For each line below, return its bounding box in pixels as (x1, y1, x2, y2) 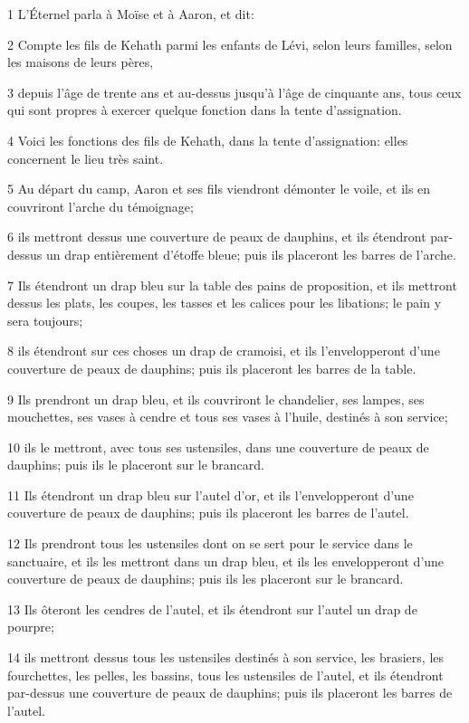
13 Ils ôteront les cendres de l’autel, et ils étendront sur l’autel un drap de (7, 599, 417, 618)
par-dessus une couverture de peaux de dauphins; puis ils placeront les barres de (7, 683, 453, 702)
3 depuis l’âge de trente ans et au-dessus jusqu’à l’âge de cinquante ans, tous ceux (7, 82, 462, 101)
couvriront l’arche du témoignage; (7, 196, 194, 215)
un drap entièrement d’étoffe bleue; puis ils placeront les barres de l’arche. (45, 244, 456, 263)
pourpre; (7, 617, 54, 636)
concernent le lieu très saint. (7, 148, 164, 167)
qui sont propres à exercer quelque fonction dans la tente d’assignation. (7, 100, 402, 119)
